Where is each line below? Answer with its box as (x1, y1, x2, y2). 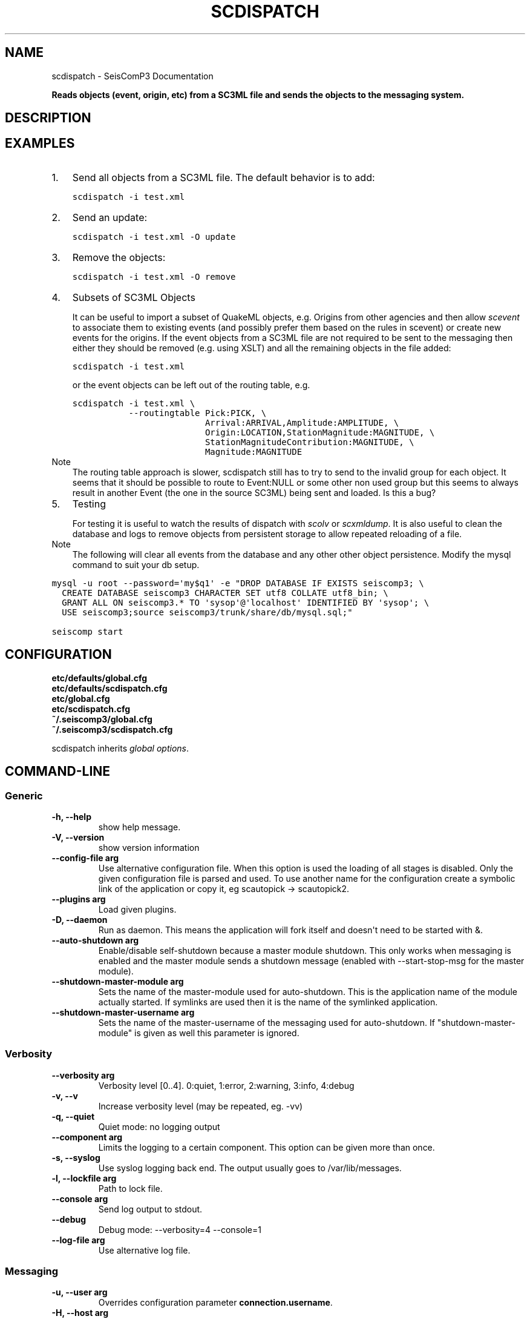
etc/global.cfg (51, 693, 110, 704)
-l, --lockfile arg (51, 1172, 117, 1183)
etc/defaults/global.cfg (51, 672, 148, 683)
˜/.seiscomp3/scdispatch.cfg (51, 724, 173, 735)
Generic (5, 789, 43, 802)
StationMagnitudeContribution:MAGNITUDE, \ (204, 437, 414, 447)
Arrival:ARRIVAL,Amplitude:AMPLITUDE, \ (204, 417, 399, 428)
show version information (98, 842, 200, 853)
